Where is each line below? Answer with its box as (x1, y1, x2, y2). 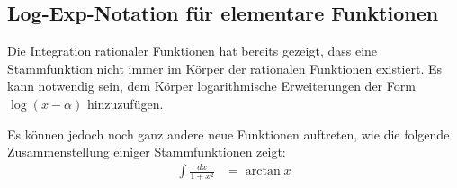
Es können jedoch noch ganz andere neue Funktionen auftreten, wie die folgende (7, 124, 450, 143)
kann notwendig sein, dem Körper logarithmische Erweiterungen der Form (7, 76, 416, 95)
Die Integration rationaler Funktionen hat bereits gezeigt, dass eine (7, 41, 378, 60)
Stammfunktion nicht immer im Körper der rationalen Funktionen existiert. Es (7, 58, 443, 77)
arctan (245, 165, 281, 178)
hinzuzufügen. (86, 94, 164, 112)
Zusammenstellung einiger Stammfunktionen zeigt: (7, 142, 286, 161)
